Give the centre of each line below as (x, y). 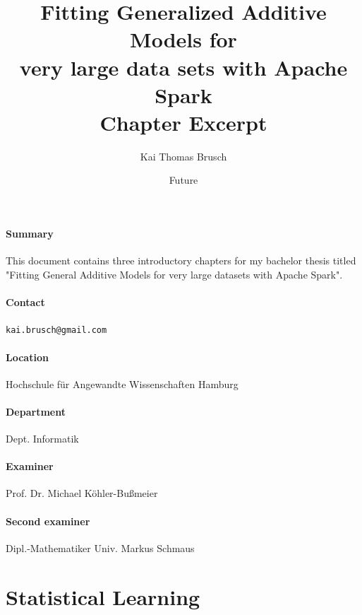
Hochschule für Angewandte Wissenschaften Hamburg (122, 383)
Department (36, 411)
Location (27, 357)
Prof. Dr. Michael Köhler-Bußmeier (82, 493)
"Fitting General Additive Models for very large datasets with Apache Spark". (174, 274)
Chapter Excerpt (183, 122)
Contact (25, 302)
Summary (30, 234)
